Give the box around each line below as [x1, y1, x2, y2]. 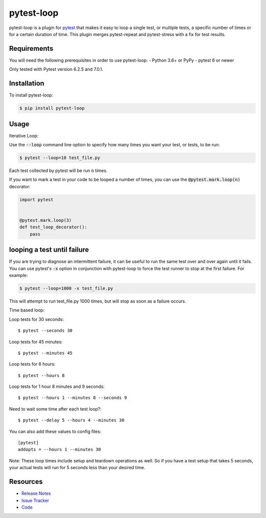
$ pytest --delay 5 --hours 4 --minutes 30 [18, 417, 125, 423]
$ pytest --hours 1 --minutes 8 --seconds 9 [18, 395, 128, 401]
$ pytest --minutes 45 [18, 350, 73, 356]
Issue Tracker [21, 497, 49, 503]
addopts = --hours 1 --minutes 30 [18, 447, 101, 452]
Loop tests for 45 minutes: [9, 339, 63, 345]
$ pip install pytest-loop [19, 105, 85, 111]
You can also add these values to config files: [9, 428, 101, 434]
